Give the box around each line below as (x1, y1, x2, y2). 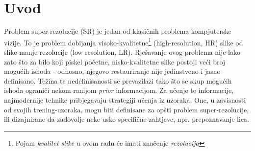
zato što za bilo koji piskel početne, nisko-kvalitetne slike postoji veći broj (4, 56, 226, 66)
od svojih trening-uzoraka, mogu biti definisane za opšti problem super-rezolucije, (4, 104, 249, 114)
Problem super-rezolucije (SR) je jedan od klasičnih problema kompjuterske (4, 26, 231, 36)
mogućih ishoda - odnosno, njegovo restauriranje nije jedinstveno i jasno (4, 66, 221, 76)
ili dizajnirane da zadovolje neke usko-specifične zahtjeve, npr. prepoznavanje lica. (4, 114, 250, 124)
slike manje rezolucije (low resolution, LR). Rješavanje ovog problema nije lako (4, 46, 240, 57)
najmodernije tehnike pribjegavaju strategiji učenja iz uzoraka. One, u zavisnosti (4, 94, 246, 105)
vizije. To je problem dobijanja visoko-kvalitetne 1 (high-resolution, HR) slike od (4, 36, 243, 47)
